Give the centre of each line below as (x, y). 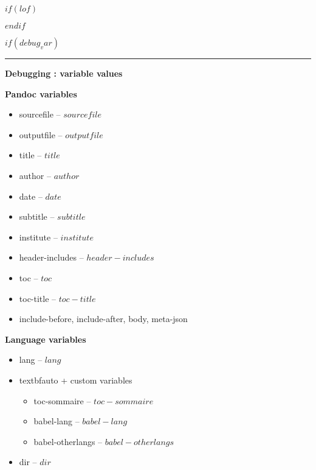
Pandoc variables (41, 93)
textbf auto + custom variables (76, 380)
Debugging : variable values (64, 73)
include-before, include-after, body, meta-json (103, 319)
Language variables (46, 339)
